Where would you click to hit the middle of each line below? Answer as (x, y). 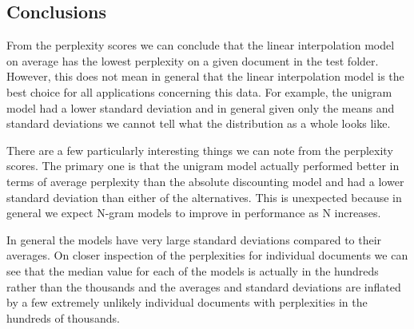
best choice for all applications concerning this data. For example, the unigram (199, 91)
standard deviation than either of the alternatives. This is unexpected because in (204, 197)
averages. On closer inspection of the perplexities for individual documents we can (207, 255)
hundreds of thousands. (63, 317)
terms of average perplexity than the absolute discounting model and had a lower (205, 181)
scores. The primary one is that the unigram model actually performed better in (203, 166)
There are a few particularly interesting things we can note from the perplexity (200, 150)
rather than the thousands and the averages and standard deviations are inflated (204, 286)
